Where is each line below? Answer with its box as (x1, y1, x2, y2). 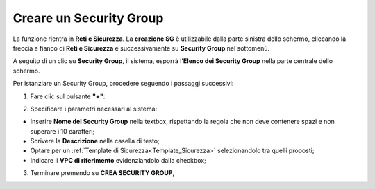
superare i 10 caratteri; (30, 127, 95, 135)
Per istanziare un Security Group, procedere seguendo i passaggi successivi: (12, 80, 234, 88)
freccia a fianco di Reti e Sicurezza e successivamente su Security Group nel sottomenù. (12, 44, 270, 52)
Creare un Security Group (12, 10, 164, 26)
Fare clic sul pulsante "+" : (30, 92, 106, 100)
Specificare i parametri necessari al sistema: (30, 105, 158, 113)
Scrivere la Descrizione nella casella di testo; (30, 137, 160, 145)
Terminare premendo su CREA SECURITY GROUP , (30, 169, 175, 177)
